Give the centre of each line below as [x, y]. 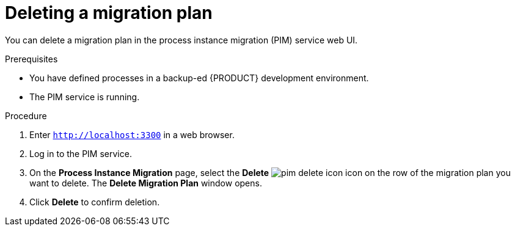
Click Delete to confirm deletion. [95, 202]
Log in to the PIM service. [81, 153]
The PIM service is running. [85, 97]
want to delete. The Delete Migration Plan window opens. [146, 183]
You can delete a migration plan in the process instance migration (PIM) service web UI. [181, 40]
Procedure [26, 116]
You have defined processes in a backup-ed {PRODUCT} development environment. [199, 78]
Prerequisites [31, 59]
